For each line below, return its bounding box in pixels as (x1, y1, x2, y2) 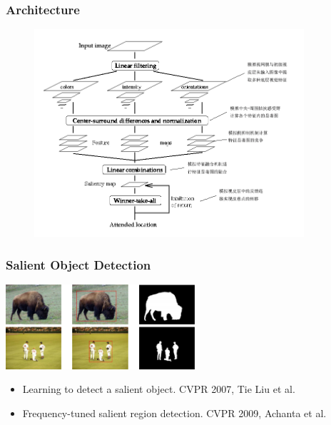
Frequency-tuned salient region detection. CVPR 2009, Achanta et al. (22, 406, 327, 421)
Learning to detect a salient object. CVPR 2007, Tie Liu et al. (22, 382, 295, 396)
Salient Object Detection (6, 255, 151, 273)
